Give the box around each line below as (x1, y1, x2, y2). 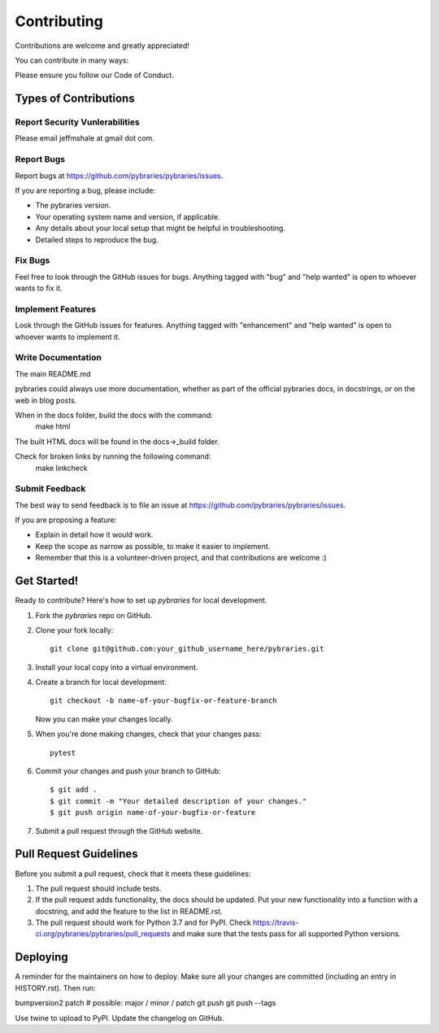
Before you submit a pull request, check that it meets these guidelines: (15, 869, 251, 878)
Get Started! (15, 574, 79, 588)
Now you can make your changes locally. (35, 714, 173, 724)
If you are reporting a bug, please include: (15, 185, 156, 195)
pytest (50, 748, 76, 757)
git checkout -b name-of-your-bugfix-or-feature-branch (50, 696, 277, 705)
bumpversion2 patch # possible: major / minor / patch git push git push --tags (15, 998, 276, 1008)
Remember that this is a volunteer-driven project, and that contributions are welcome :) (35, 553, 327, 563)
